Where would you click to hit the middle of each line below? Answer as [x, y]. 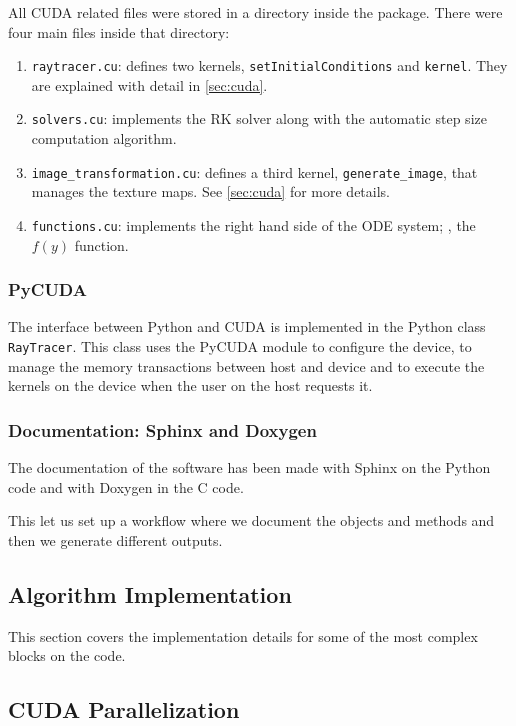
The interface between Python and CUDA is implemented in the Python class [247, 326]
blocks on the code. [67, 655]
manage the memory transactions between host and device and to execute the [246, 365]
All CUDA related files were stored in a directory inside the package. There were [255, 12]
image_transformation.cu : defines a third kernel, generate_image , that [254, 171]
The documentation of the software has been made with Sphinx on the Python [249, 467]
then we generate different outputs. [115, 539]
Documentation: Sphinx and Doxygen [162, 429]
